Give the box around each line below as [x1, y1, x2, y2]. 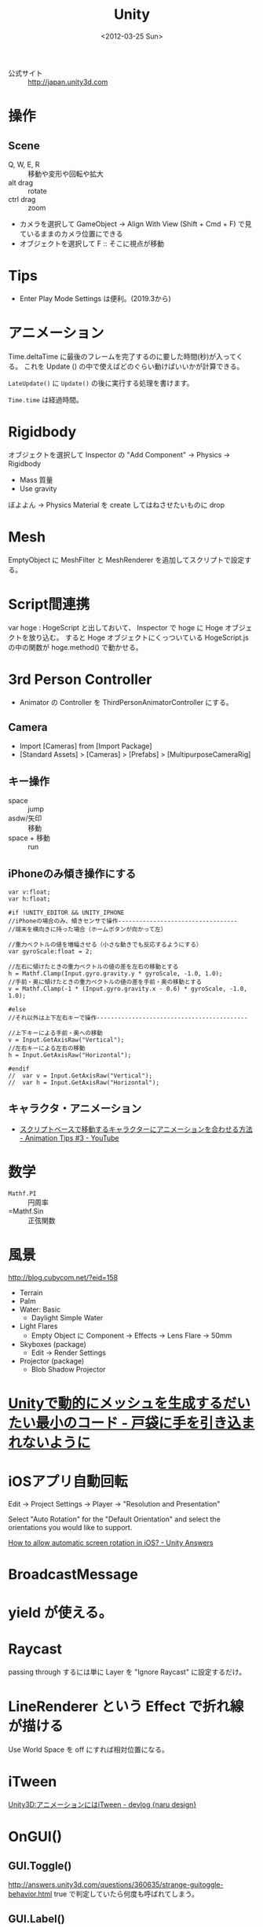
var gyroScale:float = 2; [8, 948, 93, 956]
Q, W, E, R [8, 160, 40, 169]
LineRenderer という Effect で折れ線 [8, 1698, 244, 1716]
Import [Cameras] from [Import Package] [19, 741, 152, 751]
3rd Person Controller [8, 670, 152, 688]
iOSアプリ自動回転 [8, 1473, 128, 1491]
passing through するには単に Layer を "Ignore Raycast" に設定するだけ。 [8, 1668, 246, 1677]
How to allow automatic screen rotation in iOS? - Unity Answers [8, 1538, 214, 1547]
